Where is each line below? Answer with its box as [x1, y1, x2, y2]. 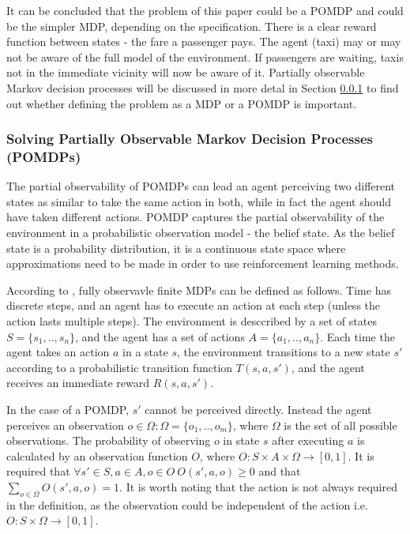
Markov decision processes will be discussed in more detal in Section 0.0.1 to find [6, 79, 399, 96]
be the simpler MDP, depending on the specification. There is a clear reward [6, 17, 377, 34]
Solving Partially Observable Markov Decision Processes [6, 129, 373, 149]
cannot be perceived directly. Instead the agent [145, 401, 372, 418]
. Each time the [320, 328, 395, 344]
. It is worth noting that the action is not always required [119, 478, 397, 495]
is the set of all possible [284, 416, 397, 433]
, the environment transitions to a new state [176, 344, 390, 360]
